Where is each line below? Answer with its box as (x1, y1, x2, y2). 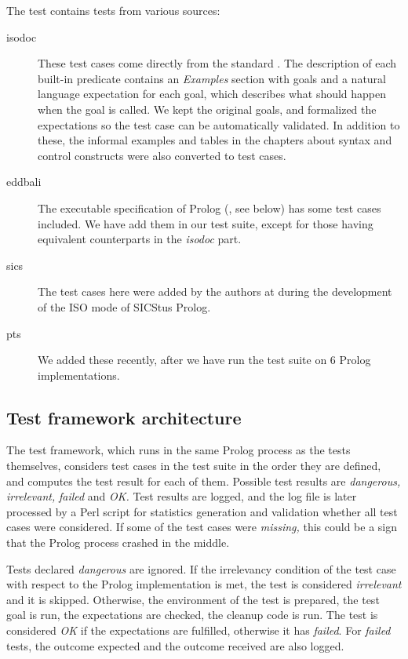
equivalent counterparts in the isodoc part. (38, 231, 242, 247)
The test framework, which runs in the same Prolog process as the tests (6, 442, 351, 458)
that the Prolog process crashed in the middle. (6, 534, 230, 551)
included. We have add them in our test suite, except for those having (38, 215, 373, 231)
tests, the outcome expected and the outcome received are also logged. (6, 637, 344, 654)
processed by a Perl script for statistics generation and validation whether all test (6, 503, 398, 519)
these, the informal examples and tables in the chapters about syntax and (38, 132, 392, 148)
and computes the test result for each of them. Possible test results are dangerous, (6, 472, 401, 489)
